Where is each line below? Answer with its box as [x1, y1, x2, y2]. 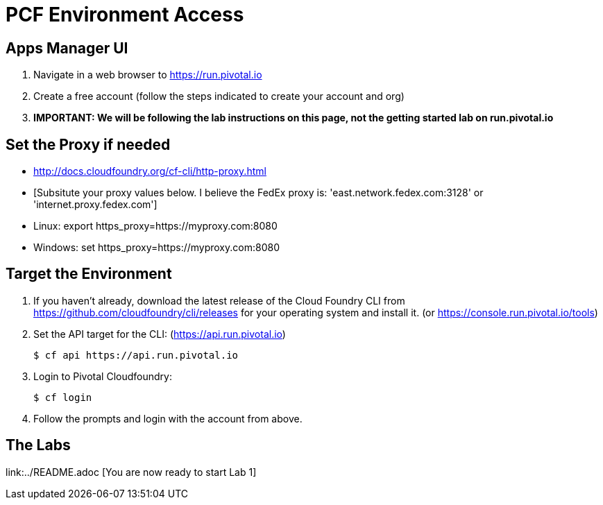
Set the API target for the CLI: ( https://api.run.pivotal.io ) [33, 327, 286, 340]
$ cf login [33, 391, 92, 403]
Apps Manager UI [6, 39, 128, 57]
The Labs [6, 436, 71, 454]
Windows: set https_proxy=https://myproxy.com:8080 [33, 241, 280, 254]
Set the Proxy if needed [6, 135, 171, 153]
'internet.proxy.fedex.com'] [33, 198, 158, 211]
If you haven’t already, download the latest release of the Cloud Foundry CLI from [33, 294, 405, 307]
